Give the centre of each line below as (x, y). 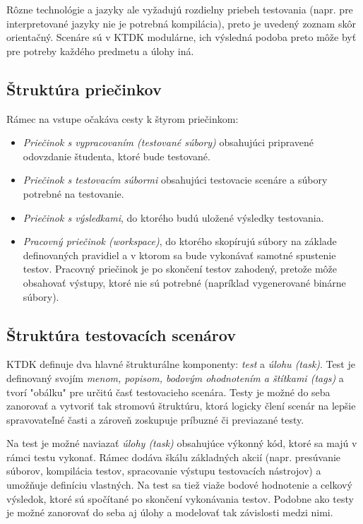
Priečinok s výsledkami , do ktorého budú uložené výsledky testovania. (173, 217)
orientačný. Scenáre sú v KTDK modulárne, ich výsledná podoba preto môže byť (181, 37)
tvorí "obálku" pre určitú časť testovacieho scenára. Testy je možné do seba (168, 392)
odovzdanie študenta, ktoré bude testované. (117, 156)
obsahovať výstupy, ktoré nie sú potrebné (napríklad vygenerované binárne (184, 282)
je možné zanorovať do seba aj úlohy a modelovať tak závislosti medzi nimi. (170, 512)
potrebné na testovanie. (73, 193)
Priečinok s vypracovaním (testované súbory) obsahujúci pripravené (168, 142)
